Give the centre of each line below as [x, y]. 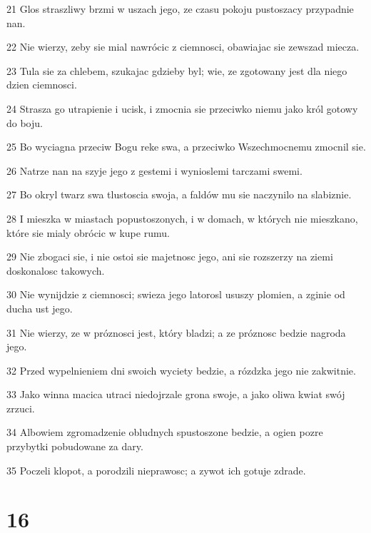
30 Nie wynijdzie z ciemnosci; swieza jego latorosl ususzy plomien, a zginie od [176, 294]
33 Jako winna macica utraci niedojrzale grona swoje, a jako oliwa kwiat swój [176, 394]
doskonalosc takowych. [56, 270]
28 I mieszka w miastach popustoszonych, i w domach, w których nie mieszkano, [182, 218]
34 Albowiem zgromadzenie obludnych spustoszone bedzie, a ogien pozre [165, 432]
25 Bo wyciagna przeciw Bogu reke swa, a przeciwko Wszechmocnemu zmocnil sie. [186, 147]
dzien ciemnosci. [42, 85]
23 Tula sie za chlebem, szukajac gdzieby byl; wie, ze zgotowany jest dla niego [177, 70]
